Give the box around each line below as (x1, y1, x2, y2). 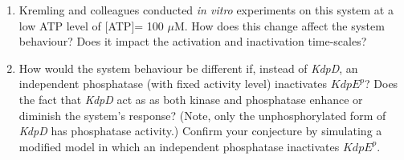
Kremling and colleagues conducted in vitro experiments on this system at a (18, 2, 394, 18)
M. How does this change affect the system (173, 17, 385, 34)
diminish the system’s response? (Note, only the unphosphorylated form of (18, 106, 386, 123)
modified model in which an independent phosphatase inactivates (18, 138, 340, 154)
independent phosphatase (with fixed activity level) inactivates (18, 75, 328, 92)
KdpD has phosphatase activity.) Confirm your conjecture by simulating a (18, 122, 382, 139)
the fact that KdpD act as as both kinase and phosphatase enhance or (18, 90, 363, 107)
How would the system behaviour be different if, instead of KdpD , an (18, 59, 358, 76)
